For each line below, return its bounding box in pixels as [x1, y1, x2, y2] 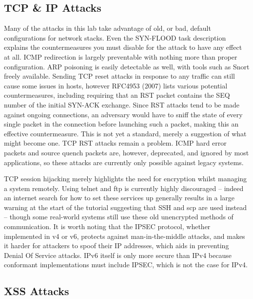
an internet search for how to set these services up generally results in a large [4, 192, 234, 203]
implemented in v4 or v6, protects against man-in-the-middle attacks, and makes [4, 231, 245, 241]
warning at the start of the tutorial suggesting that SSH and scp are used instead [4, 202, 247, 212]
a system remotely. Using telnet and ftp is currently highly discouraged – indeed [4, 183, 244, 193]
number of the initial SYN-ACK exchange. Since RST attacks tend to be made [4, 99, 239, 109]
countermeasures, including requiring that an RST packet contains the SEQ [4, 90, 230, 100]
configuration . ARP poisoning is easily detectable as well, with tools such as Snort [4, 61, 250, 71]
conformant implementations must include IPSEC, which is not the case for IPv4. [4, 259, 248, 270]
